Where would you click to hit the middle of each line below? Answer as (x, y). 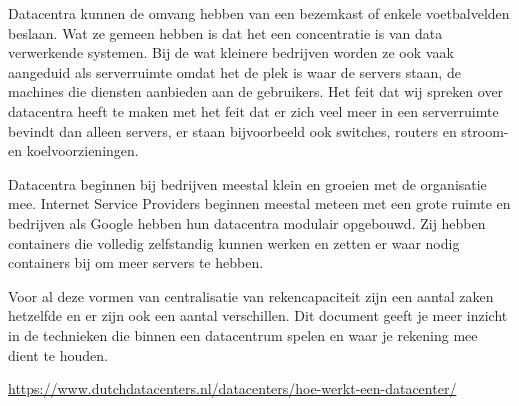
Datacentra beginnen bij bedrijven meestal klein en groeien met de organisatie (247, 183)
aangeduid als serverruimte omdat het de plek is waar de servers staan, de (234, 71)
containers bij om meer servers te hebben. (136, 262)
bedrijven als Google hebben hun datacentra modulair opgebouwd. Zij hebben (247, 222)
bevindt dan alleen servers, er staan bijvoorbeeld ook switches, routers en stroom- (258, 130)
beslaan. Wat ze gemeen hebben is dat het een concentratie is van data (225, 32)
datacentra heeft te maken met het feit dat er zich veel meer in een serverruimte (253, 110)
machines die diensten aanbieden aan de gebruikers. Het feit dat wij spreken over (256, 91)
